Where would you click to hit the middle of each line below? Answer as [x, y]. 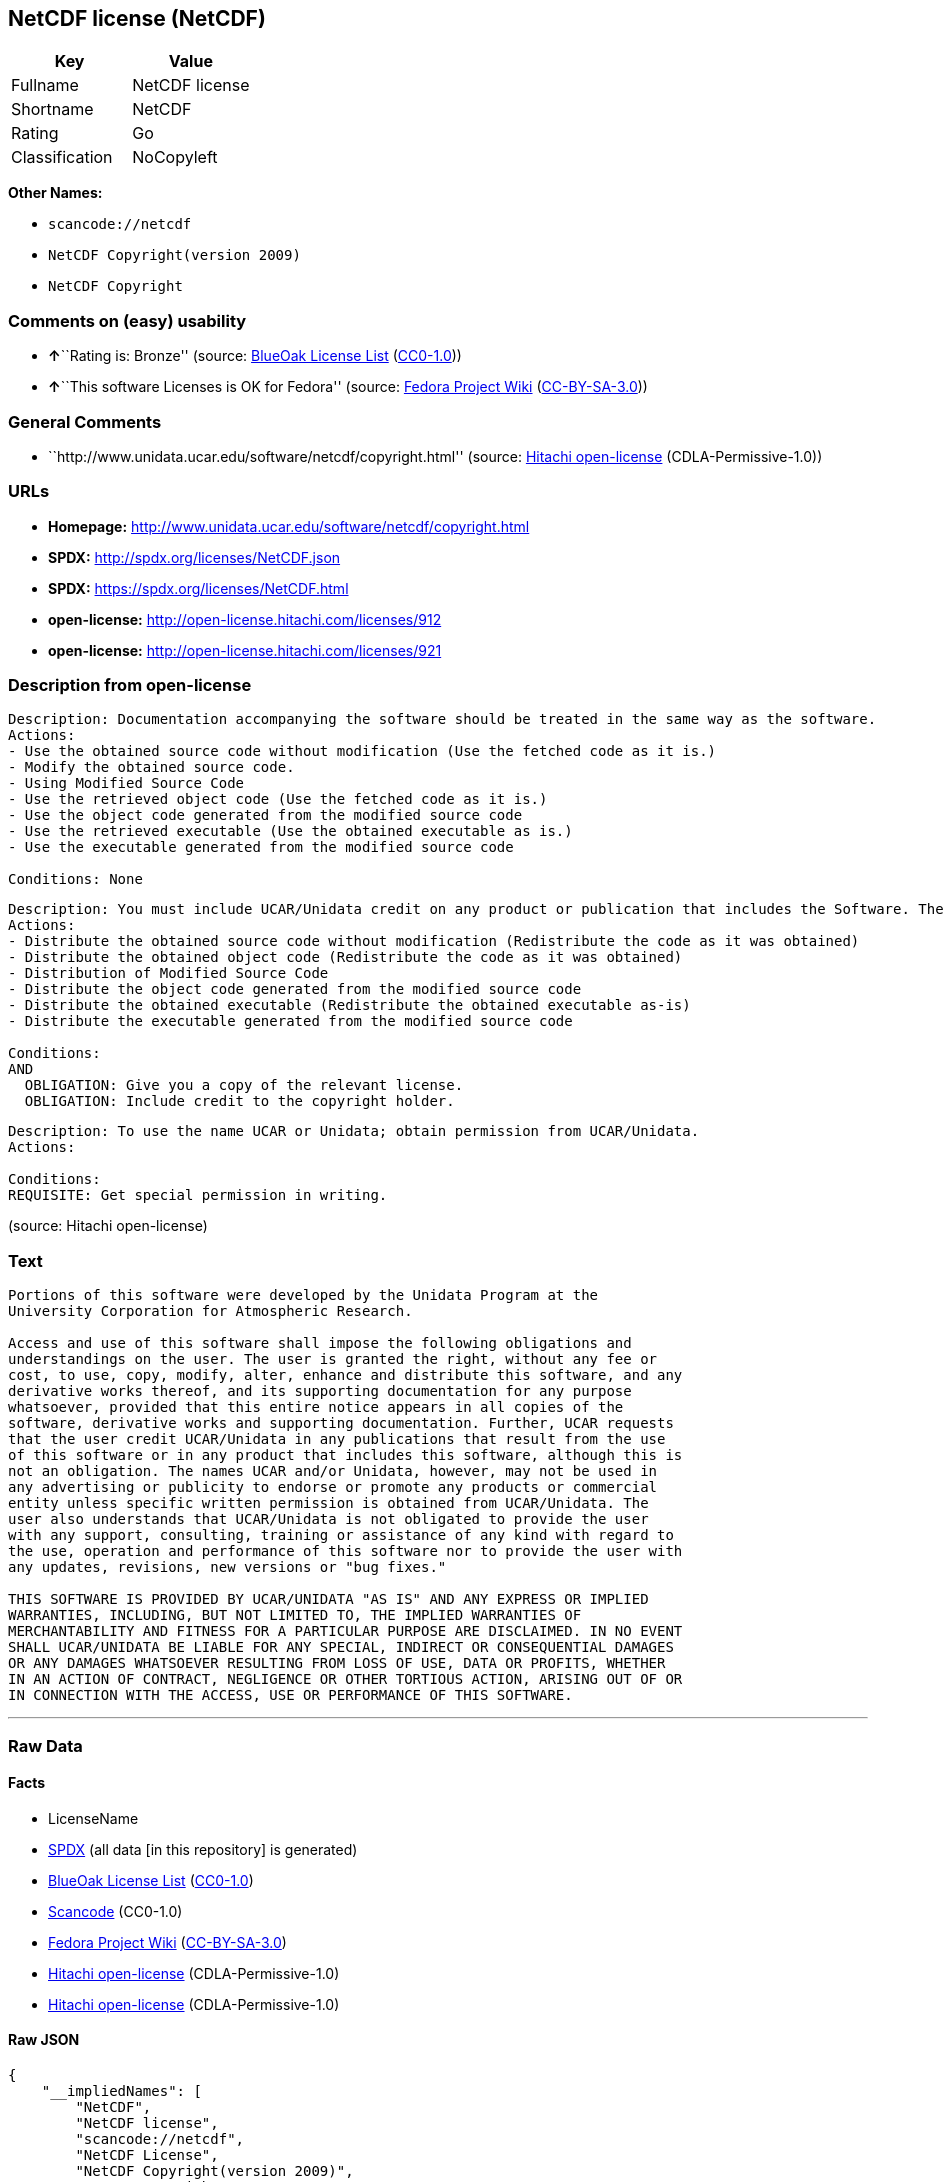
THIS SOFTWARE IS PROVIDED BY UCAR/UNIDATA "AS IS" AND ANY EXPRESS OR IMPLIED [328, 1599]
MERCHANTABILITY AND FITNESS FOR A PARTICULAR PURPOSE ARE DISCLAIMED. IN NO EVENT [345, 1631]
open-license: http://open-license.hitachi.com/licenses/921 [245, 650]
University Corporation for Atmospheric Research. [210, 1311]
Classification [62, 157]
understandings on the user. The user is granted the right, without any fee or [333, 1359]
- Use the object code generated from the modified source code [265, 815]
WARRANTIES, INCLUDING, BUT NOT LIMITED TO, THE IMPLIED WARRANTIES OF [295, 1615]
